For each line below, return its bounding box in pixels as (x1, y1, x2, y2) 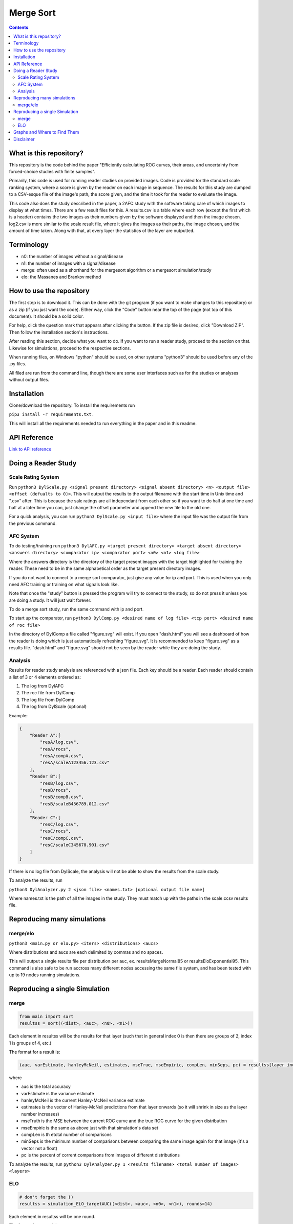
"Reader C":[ (29, 815, 61, 820)
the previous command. (9, 520, 57, 526)
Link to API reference (9, 446, 52, 452)
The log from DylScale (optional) (21, 704, 87, 709)
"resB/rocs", (40, 787, 71, 793)
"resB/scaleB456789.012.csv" (40, 801, 110, 806)
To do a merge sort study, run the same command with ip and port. (9, 606, 144, 612)
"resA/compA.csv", (40, 753, 84, 759)
